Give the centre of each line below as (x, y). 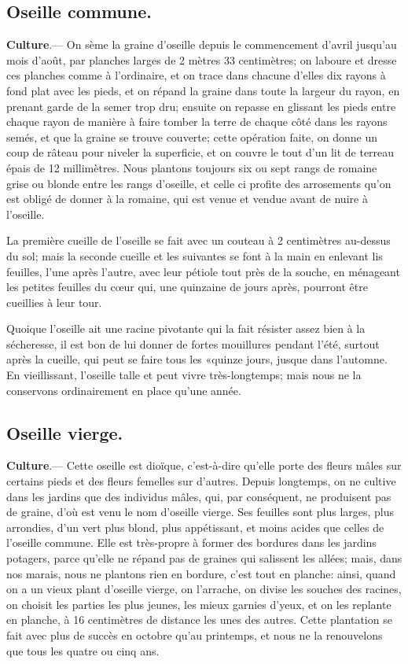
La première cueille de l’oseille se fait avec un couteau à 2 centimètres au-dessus (198, 240)
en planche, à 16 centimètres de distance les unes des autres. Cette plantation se (199, 620)
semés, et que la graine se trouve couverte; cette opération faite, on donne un (192, 136)
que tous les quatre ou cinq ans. (83, 650)
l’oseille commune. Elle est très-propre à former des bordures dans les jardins (191, 542)
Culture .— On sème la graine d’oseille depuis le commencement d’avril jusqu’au (202, 44)
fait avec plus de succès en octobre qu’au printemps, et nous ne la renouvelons (195, 635)
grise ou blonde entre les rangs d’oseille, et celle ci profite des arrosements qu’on (199, 183)
